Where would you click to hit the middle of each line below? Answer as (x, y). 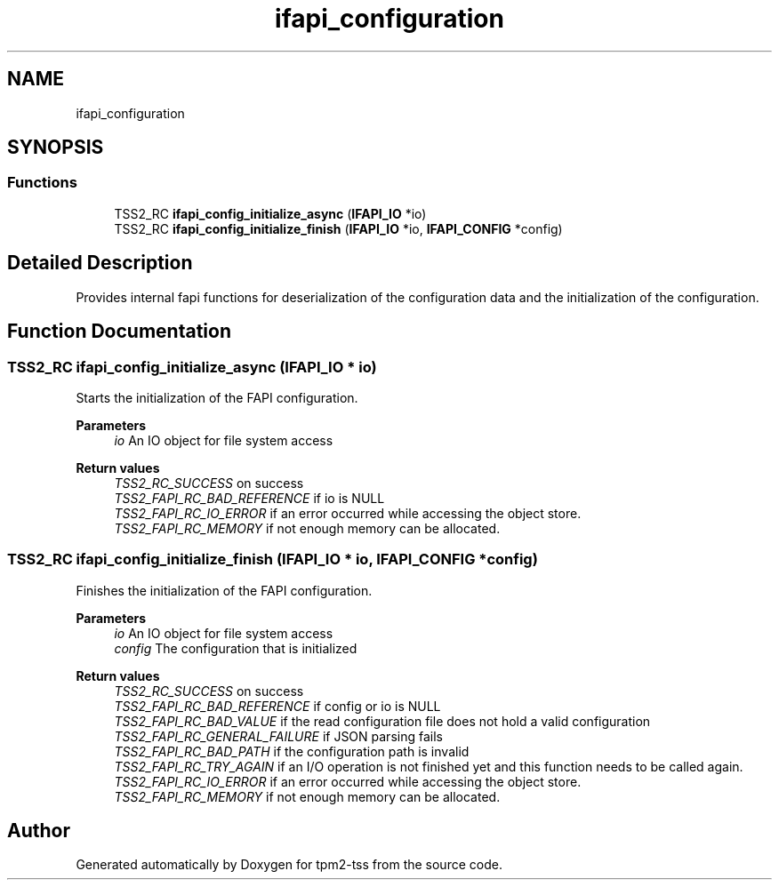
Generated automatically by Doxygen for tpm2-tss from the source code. (289, 865)
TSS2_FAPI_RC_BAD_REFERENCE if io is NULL (249, 498)
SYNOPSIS (56, 148)
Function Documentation (119, 332)
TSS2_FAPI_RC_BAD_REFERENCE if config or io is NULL (277, 706)
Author (39, 831)
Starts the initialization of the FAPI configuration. (217, 397)
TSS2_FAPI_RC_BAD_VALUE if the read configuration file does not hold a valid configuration (382, 721)
